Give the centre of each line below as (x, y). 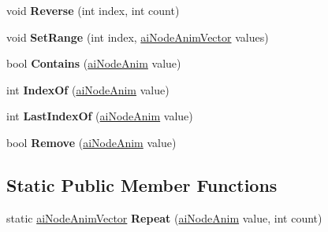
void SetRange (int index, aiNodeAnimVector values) (138, 37)
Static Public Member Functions (142, 184)
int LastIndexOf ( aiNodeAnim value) (100, 116)
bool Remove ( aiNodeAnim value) (91, 142)
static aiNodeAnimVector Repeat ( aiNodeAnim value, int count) (164, 217)
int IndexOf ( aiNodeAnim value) (88, 89)
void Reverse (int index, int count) (93, 10)
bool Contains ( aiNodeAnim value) (94, 63)
